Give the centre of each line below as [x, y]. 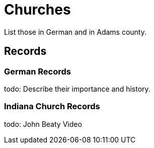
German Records [37, 71]
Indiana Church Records [52, 106]
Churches [37, 10]
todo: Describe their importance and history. [77, 89]
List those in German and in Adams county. [75, 32]
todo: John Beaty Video [43, 124]
